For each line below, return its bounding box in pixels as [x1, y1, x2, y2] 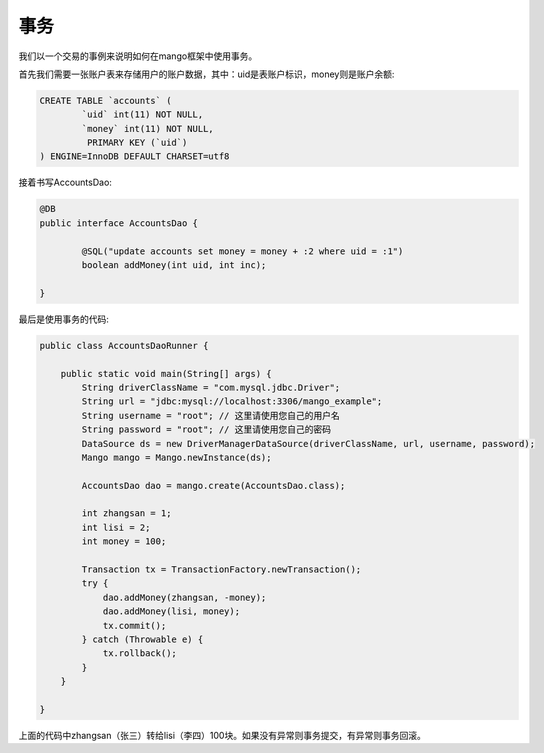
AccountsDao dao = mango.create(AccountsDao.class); [81, 480, 346, 491]
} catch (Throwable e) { [81, 633, 204, 645]
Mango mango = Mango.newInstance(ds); [81, 451, 272, 463]
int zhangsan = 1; [81, 508, 172, 519]
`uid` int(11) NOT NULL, [81, 109, 204, 120]
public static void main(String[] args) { [60, 368, 272, 379]
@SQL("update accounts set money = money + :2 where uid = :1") [81, 245, 404, 257]
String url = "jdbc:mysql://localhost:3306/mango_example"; [81, 396, 383, 407]
